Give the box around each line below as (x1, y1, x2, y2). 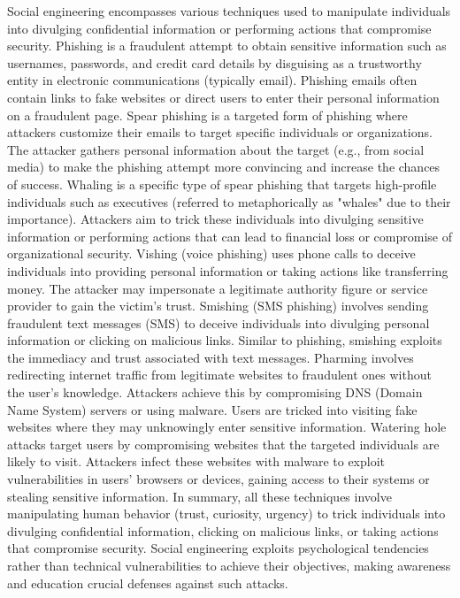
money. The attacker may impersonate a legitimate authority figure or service (7, 279, 428, 297)
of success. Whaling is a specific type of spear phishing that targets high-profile (7, 174, 437, 193)
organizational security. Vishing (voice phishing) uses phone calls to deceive (7, 244, 416, 263)
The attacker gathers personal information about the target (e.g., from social (7, 140, 425, 158)
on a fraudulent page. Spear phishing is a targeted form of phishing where (7, 105, 408, 124)
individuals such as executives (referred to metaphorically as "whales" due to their (7, 192, 451, 211)
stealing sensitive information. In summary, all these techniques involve (7, 487, 392, 505)
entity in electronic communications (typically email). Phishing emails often (7, 71, 418, 89)
